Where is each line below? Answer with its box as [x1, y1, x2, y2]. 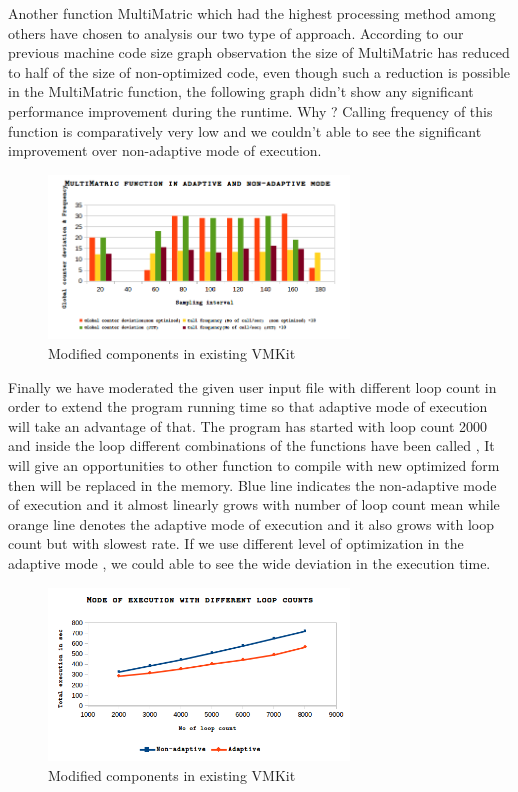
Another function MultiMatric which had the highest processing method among [8, 3, 496, 23]
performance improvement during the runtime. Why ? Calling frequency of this [8, 100, 493, 121]
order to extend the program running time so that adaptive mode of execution [8, 396, 488, 417]
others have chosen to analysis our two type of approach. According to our [8, 22, 464, 43]
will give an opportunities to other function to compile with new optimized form [8, 455, 500, 476]
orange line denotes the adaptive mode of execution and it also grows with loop [8, 513, 495, 534]
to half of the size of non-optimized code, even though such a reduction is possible [8, 61, 511, 82]
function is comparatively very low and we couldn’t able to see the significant [8, 120, 482, 141]
